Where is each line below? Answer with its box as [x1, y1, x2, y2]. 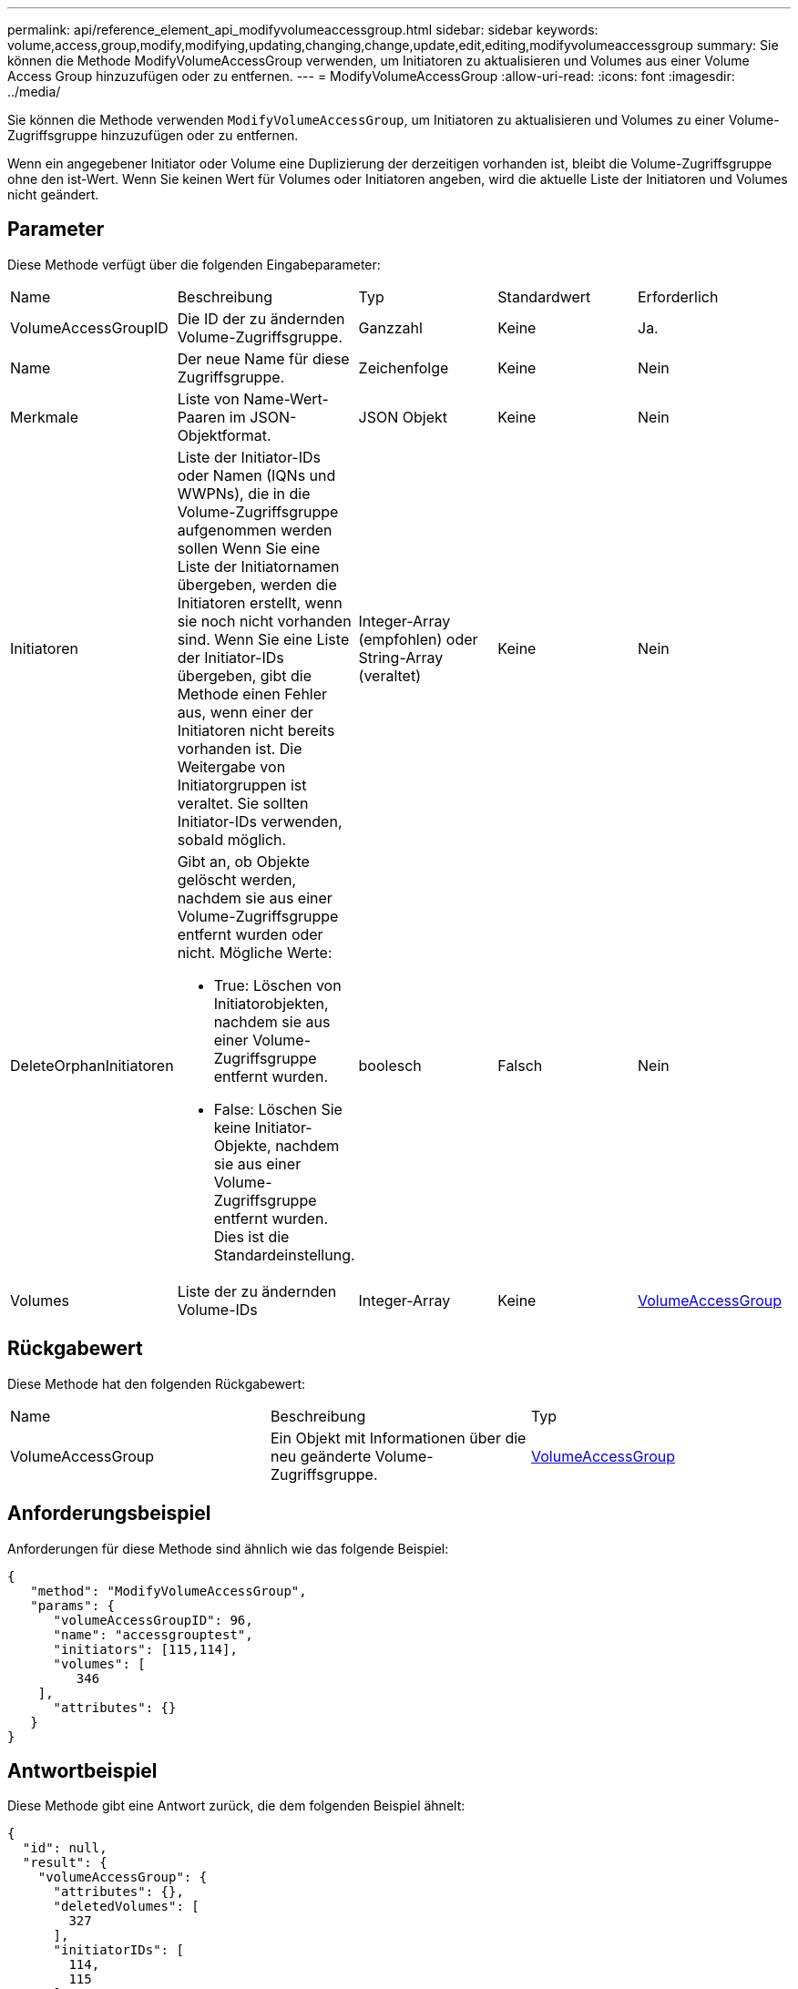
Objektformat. [177, 425, 271, 444]
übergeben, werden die [177, 575, 337, 594]
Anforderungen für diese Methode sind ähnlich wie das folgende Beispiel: [7, 1540, 449, 1556]
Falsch [497, 1056, 543, 1075]
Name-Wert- [243, 389, 329, 408]
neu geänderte [270, 1446, 372, 1465]
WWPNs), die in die [177, 484, 311, 503]
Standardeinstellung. [213, 1245, 355, 1264]
